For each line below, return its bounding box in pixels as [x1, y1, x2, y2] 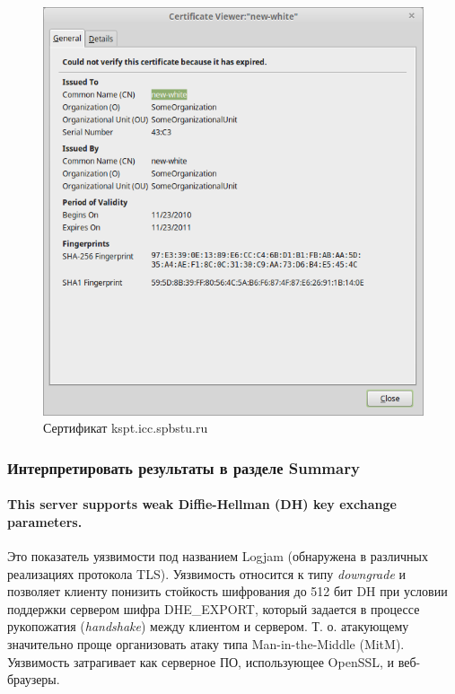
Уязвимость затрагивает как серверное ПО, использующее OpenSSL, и [7, 652, 395, 671]
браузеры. [7, 670, 60, 689]
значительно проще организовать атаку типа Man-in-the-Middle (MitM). [7, 635, 405, 654]
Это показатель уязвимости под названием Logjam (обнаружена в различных [7, 547, 428, 566]
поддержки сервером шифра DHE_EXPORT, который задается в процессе [7, 599, 420, 618]
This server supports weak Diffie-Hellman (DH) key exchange [7, 495, 397, 514]
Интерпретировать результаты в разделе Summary [7, 456, 360, 479]
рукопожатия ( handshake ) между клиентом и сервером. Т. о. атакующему [7, 617, 409, 636]
